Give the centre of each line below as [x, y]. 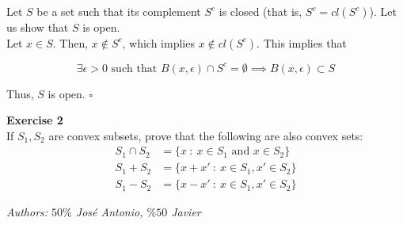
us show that [38, 27]
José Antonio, [109, 212]
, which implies [158, 42]
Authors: [27, 212]
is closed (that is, [260, 11]
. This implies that [302, 42]
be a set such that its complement [119, 11]
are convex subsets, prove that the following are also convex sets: [206, 135]
